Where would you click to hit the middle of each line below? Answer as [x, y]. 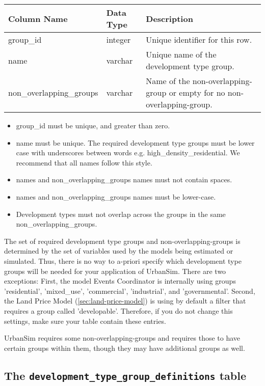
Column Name [38, 18]
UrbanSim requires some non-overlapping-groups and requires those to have [122, 338]
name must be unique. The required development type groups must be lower [135, 142]
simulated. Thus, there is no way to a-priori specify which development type [123, 260]
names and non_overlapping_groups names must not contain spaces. [124, 180]
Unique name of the [181, 54]
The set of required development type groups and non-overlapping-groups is [122, 241]
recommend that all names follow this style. [84, 162]
